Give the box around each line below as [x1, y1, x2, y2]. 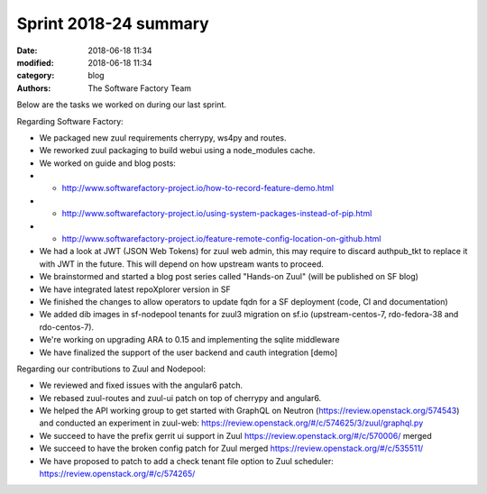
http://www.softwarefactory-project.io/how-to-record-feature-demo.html [61, 183, 334, 194]
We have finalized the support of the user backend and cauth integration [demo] [39, 347, 338, 358]
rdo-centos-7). [39, 321, 95, 333]
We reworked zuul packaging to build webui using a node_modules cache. [39, 145, 316, 156]
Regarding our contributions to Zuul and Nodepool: [16, 363, 207, 374]
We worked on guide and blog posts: [39, 158, 176, 169]
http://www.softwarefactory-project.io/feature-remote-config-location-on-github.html [61, 233, 381, 244]
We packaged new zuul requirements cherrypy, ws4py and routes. [39, 132, 288, 143]
